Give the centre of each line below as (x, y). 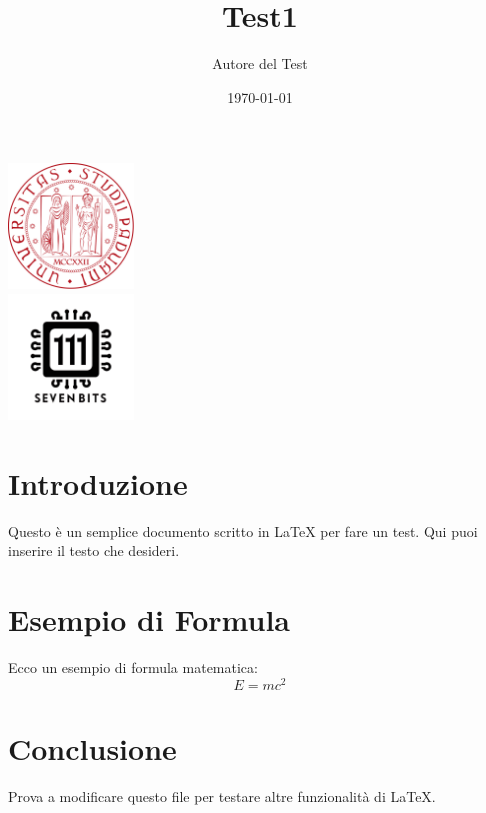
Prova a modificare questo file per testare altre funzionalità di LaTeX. (222, 795)
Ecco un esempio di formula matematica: (133, 666)
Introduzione (98, 482)
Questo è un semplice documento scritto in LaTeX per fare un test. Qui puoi (243, 530)
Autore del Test (260, 63)
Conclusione (92, 747)
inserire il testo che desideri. (94, 550)
